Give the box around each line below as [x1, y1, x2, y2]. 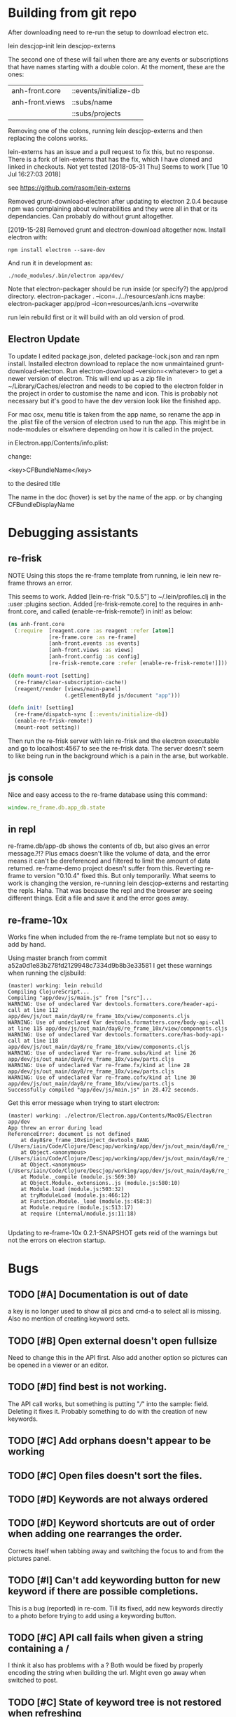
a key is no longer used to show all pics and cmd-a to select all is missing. [8, 1307, 221, 1316]
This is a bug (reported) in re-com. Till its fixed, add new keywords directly [8, 1604, 223, 1612]
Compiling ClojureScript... [8, 989, 90, 996]
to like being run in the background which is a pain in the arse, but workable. [8, 751, 228, 760]
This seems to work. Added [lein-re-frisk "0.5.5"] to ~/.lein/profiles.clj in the [8, 592, 226, 600]
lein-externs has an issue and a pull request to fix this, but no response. [8, 147, 215, 155]
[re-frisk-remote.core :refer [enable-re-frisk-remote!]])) [48, 660, 228, 667]
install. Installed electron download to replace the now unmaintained [8, 359, 205, 368]
